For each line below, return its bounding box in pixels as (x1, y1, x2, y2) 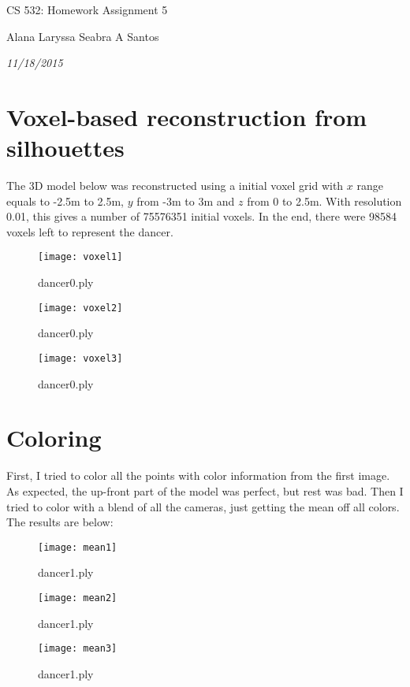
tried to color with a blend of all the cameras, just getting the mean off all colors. (6, 498, 400, 514)
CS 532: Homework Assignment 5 (6, 2, 168, 17)
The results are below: (6, 514, 114, 530)
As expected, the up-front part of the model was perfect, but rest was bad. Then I (6, 482, 404, 499)
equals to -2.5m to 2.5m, (6, 192, 125, 209)
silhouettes (6, 132, 125, 164)
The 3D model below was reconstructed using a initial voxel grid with (6, 177, 344, 194)
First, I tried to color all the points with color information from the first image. (6, 467, 390, 484)
